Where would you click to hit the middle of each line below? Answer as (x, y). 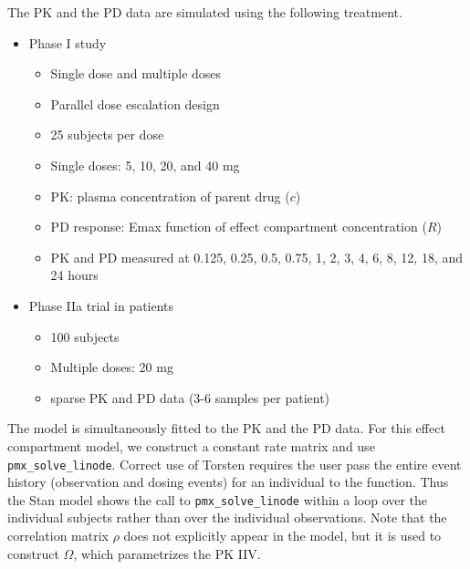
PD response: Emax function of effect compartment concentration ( (239, 227)
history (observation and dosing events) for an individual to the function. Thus (228, 482)
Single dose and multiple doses (136, 73)
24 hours (74, 275)
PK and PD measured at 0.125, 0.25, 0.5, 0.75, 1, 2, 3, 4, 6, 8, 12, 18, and (257, 257)
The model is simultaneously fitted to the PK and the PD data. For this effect (226, 428)
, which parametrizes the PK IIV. (167, 553)
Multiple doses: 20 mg (112, 367)
